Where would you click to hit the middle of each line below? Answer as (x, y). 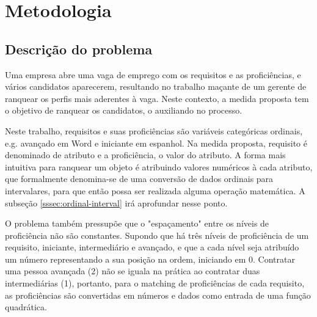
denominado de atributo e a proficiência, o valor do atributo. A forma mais (145, 155)
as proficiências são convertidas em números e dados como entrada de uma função (158, 295)
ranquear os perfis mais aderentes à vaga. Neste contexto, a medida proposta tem (157, 98)
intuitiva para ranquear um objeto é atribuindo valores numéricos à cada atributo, (159, 166)
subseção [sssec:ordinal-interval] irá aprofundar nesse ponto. (116, 202)
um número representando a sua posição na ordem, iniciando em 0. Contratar (150, 259)
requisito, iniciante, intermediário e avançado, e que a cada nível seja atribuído (152, 247)
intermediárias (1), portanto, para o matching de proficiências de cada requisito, (155, 283)
